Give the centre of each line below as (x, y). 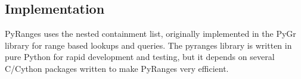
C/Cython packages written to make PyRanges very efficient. (117, 68)
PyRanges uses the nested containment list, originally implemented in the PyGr (150, 34)
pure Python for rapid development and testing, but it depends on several (140, 57)
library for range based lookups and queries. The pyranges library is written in (148, 45)
